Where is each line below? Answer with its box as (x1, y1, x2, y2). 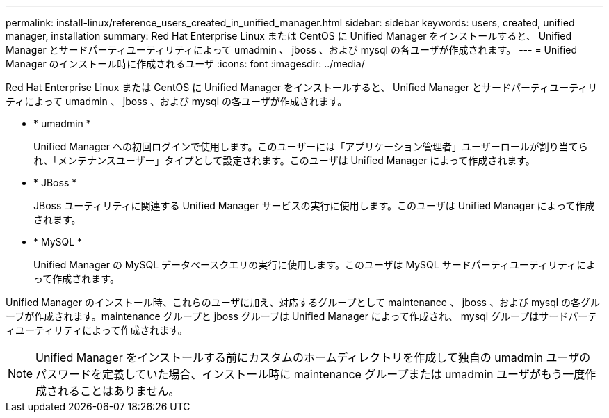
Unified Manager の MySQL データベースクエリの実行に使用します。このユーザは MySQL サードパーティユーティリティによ (33, 259, 596, 271)
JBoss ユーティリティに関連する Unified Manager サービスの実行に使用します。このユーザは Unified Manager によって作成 (33, 200, 595, 211)
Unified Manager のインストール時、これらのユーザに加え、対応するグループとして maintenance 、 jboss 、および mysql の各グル (6, 296, 601, 308)
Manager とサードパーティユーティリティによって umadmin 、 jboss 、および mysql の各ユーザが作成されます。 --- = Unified (6, 44, 577, 56)
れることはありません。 (58, 384, 180, 398)
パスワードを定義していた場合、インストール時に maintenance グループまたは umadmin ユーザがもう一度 (35, 367, 585, 381)
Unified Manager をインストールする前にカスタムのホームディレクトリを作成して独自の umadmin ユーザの (35, 351, 591, 364)
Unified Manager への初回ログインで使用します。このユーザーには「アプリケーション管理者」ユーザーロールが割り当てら (33, 140, 588, 152)
